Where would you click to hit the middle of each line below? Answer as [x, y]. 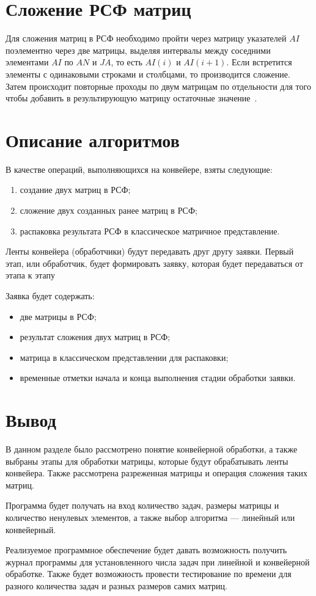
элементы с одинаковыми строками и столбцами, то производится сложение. [148, 74]
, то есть [127, 62]
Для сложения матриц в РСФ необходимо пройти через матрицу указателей [146, 38]
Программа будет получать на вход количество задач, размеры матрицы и [142, 505]
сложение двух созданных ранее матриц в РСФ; [108, 210]
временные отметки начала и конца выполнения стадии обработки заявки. [158, 378]
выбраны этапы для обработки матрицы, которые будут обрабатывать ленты [147, 461]
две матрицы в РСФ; [58, 316]
